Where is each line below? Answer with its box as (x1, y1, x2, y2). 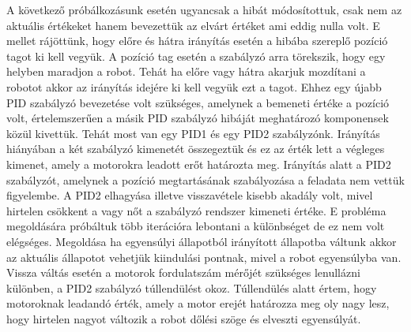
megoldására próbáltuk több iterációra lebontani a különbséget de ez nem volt (6, 218, 385, 234)
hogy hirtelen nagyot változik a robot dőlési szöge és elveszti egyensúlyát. (6, 310, 361, 326)
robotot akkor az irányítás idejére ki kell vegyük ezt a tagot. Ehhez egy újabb (6, 78, 382, 95)
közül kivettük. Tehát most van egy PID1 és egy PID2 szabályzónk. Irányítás (6, 125, 380, 141)
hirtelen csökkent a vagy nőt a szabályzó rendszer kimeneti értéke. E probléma (6, 202, 386, 218)
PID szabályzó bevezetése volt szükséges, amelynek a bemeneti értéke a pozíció (6, 94, 390, 110)
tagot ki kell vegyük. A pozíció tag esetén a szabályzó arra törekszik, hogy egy (6, 47, 386, 64)
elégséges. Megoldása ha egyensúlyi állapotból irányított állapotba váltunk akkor (6, 233, 397, 249)
